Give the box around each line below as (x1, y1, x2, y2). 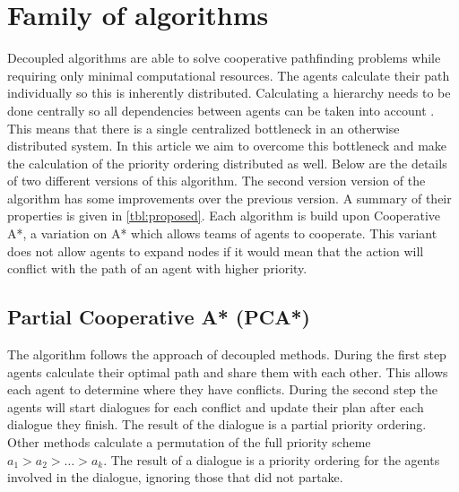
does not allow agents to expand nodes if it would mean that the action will (7, 241, 424, 260)
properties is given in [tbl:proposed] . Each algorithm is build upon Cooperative (7, 206, 441, 225)
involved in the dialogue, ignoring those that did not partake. (7, 468, 343, 487)
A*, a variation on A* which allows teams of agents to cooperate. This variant (7, 224, 437, 243)
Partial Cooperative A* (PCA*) (7, 303, 310, 331)
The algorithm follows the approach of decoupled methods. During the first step (7, 345, 446, 364)
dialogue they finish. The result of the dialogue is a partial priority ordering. (7, 415, 427, 434)
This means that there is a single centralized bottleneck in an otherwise (7, 118, 400, 137)
